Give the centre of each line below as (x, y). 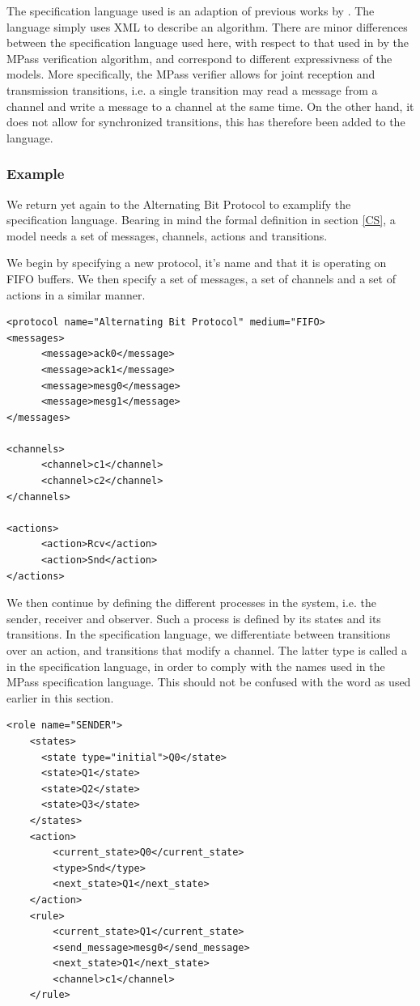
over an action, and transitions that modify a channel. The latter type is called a (207, 650)
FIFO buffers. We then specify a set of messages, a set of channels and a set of (201, 278)
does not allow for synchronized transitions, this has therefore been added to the (206, 122)
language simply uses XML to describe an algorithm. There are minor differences (207, 26)
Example (36, 174)
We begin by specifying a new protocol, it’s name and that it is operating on (197, 263)
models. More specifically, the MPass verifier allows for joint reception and (191, 74)
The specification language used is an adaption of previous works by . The (191, 11)
